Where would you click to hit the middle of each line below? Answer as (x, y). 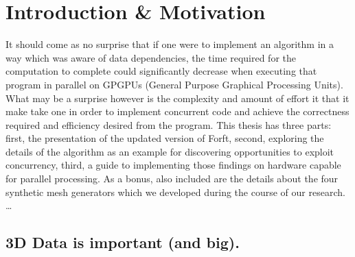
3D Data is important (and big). (123, 242)
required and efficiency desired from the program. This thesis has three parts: (169, 124)
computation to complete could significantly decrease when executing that (161, 71)
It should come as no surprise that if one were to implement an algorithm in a (170, 44)
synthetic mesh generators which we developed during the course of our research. (175, 192)
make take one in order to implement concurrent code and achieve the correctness (177, 111)
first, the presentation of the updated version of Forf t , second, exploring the (165, 138)
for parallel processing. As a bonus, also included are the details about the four (172, 179)
